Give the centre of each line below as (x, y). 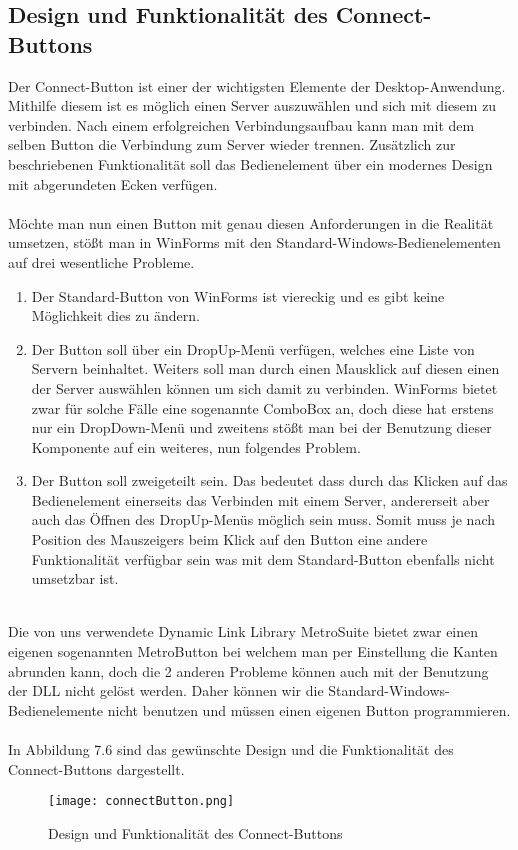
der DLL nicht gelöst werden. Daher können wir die (166, 690)
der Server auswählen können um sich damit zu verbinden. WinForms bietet (264, 387)
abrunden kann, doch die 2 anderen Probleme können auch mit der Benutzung (248, 670)
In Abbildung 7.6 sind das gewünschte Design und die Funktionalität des (231, 749)
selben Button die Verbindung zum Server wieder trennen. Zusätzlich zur (232, 144)
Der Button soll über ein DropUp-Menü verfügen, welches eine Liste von (253, 348)
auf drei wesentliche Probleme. (101, 261)
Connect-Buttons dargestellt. (96, 768)
